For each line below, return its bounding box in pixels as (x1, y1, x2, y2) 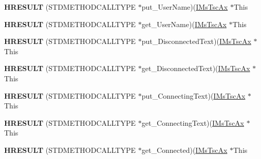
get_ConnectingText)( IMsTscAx (141, 117, 244, 128)
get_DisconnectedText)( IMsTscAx (141, 63, 250, 74)
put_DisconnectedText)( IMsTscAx (141, 36, 251, 47)
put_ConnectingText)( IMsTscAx (141, 90, 246, 101)
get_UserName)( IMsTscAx (141, 18, 227, 29)
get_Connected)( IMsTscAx (141, 144, 228, 155)
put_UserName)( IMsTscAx (141, 2, 228, 12)
